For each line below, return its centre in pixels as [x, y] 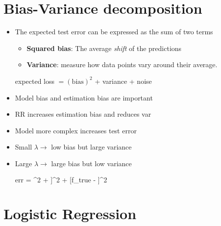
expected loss [35, 81]
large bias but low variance [91, 163]
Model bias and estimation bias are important [84, 97]
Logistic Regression [70, 213]
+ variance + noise [123, 81]
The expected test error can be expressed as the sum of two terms [114, 32]
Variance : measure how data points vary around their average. [122, 64]
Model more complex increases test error [76, 130]
